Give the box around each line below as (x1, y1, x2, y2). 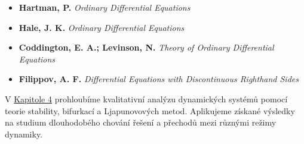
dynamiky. (5, 127, 43, 140)
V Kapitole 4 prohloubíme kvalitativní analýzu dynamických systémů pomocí (5, 92, 288, 105)
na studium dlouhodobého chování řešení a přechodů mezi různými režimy (5, 116, 277, 129)
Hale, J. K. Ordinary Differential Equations (19, 21, 185, 33)
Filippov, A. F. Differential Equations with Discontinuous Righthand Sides (19, 73, 299, 85)
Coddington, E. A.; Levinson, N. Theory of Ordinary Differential (19, 41, 274, 54)
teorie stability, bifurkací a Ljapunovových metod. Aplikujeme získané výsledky (5, 104, 295, 117)
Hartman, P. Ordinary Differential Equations (19, 1, 191, 13)
